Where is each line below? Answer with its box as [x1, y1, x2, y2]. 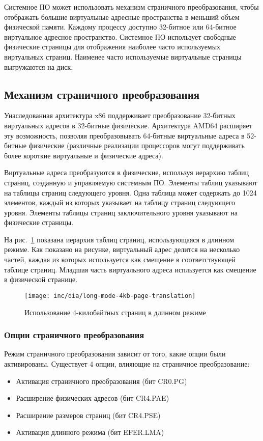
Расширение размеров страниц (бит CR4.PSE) [16, 409, 161, 420]
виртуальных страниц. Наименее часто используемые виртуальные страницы [4, 51, 242, 62]
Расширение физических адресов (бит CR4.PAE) [16, 393, 169, 403]
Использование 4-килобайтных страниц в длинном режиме [24, 307, 206, 317]
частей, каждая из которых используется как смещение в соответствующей [4, 254, 236, 265]
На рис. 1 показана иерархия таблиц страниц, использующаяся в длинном [4, 234, 235, 244]
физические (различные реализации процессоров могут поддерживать [28, 140, 245, 151]
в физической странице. [4, 274, 78, 285]
